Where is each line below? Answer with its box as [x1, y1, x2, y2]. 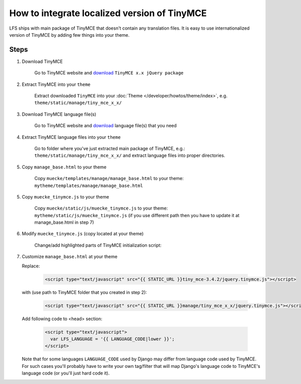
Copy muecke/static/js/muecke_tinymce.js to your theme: [34, 205, 168, 211]
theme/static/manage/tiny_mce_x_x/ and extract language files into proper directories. [34, 152, 225, 158]
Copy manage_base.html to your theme [22, 164, 107, 170]
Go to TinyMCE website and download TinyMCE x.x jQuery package [34, 70, 184, 76]
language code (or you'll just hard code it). [22, 370, 110, 376]
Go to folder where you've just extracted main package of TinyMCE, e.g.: [34, 145, 185, 151]
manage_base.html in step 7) [34, 219, 94, 226]
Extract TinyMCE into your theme [22, 81, 91, 87]
